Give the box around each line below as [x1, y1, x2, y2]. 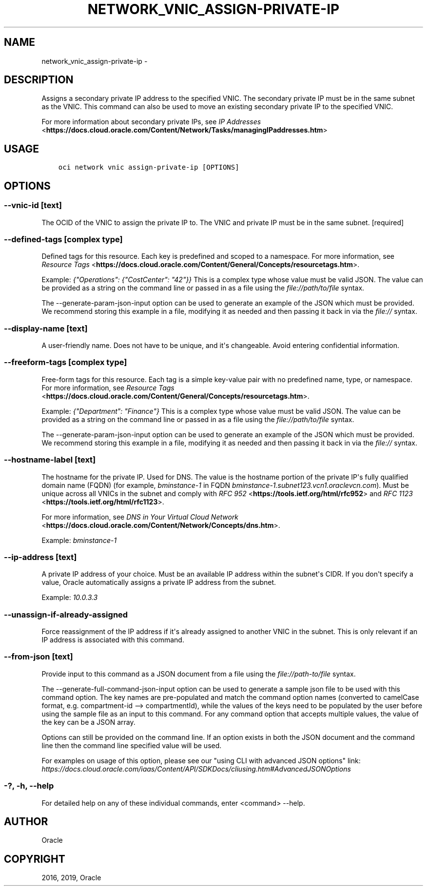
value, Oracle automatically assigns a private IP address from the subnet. [41, 578, 276, 587]
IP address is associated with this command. [41, 636, 184, 644]
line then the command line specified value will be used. [41, 741, 222, 750]
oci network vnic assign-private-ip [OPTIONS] [58, 163, 239, 172]
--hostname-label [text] [4, 455, 96, 465]
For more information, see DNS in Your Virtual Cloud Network [41, 512, 239, 521]
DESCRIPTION [4, 74, 74, 86]
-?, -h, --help [4, 781, 54, 791]
